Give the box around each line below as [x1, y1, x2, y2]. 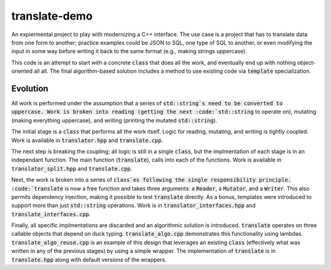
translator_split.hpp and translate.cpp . [11, 165, 132, 172]
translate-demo [11, 9, 93, 23]
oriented [11, 67, 33, 75]
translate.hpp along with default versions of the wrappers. [11, 256, 167, 263]
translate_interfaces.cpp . [11, 210, 91, 217]
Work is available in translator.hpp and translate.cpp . [11, 137, 164, 144]
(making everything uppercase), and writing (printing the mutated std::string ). [11, 116, 218, 124]
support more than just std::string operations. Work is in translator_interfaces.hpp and [11, 202, 256, 209]
